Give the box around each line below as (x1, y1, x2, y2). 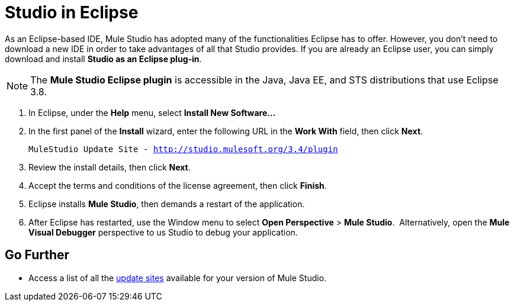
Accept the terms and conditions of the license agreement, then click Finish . (28, 180, 327, 191)
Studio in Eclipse (5, 2, 139, 22)
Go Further (5, 247, 70, 263)
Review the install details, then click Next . (28, 162, 191, 172)
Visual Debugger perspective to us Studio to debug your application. (28, 227, 298, 237)
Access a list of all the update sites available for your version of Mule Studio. (28, 272, 327, 283)
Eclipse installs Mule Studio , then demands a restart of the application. (28, 198, 305, 209)
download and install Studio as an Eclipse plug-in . (5, 53, 202, 64)
